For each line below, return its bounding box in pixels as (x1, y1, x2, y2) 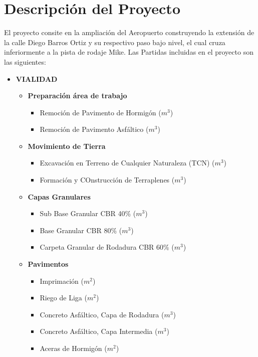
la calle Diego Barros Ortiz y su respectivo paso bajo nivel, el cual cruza (4, 37, 225, 47)
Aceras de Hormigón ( (40, 343, 107, 353)
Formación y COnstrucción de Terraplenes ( (40, 174, 175, 185)
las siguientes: (4, 56, 46, 67)
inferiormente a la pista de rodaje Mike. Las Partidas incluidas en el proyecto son (4, 47, 253, 57)
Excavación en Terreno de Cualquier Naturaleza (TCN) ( (40, 157, 215, 168)
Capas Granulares (28, 191, 91, 202)
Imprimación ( (40, 275, 84, 286)
